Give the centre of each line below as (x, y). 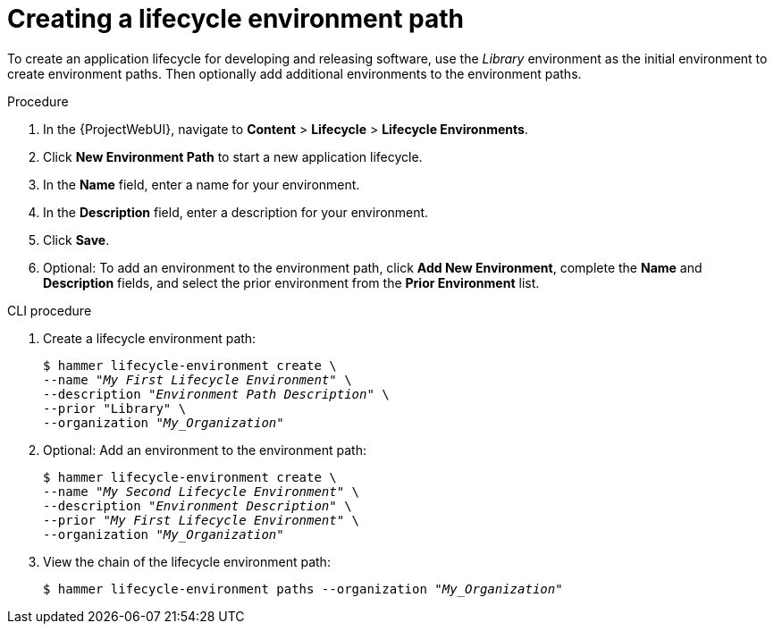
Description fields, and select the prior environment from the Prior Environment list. (291, 282)
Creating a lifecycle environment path (236, 19)
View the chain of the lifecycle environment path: (187, 561)
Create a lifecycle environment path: (150, 338)
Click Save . (76, 240)
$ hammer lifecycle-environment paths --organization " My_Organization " (303, 589)
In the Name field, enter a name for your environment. (202, 184)
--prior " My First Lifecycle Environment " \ (202, 520)
